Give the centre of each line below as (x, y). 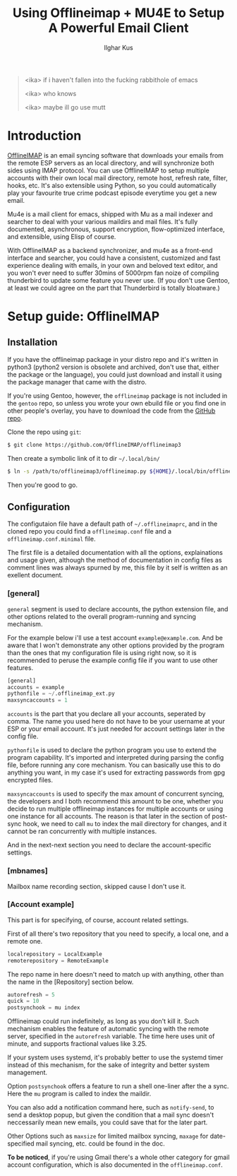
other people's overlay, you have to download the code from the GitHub (111, 411)
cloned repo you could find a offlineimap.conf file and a (89, 531)
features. (20, 668)
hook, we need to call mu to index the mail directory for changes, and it (125, 824)
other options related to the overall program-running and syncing (102, 616)
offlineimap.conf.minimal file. (51, 539)
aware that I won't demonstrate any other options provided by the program (116, 645)
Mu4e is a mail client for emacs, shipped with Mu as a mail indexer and (110, 214)
